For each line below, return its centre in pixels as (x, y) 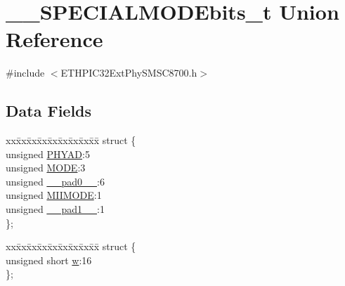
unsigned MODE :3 (46, 168)
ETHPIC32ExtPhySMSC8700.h (129, 73)
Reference (54, 39)
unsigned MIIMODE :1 (54, 195)
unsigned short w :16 (49, 260)
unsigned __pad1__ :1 (55, 209)
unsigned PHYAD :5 (48, 154)
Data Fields (49, 111)
